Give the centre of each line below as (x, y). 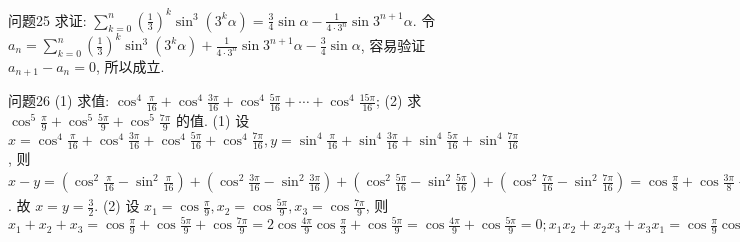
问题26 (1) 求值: (59, 100)
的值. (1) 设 (213, 120)
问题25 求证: (47, 19)
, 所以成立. (130, 66)
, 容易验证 (393, 44)
